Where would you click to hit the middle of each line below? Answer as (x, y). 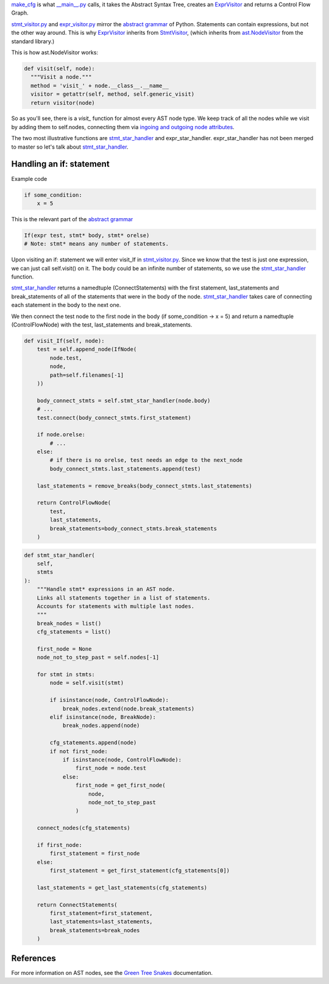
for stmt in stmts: (66, 674)
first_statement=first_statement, (101, 913)
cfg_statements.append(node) (93, 743)
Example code (29, 179)
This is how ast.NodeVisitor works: (55, 52)
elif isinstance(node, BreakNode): (103, 717)
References (34, 958)
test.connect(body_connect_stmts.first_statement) (114, 418)
